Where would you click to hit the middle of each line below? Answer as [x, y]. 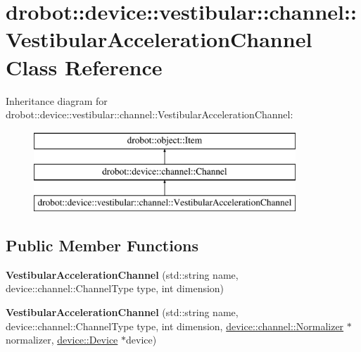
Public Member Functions [102, 245]
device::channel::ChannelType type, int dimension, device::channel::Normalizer [175, 326]
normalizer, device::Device [62, 340]
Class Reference [84, 67]
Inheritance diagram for [57, 100]
